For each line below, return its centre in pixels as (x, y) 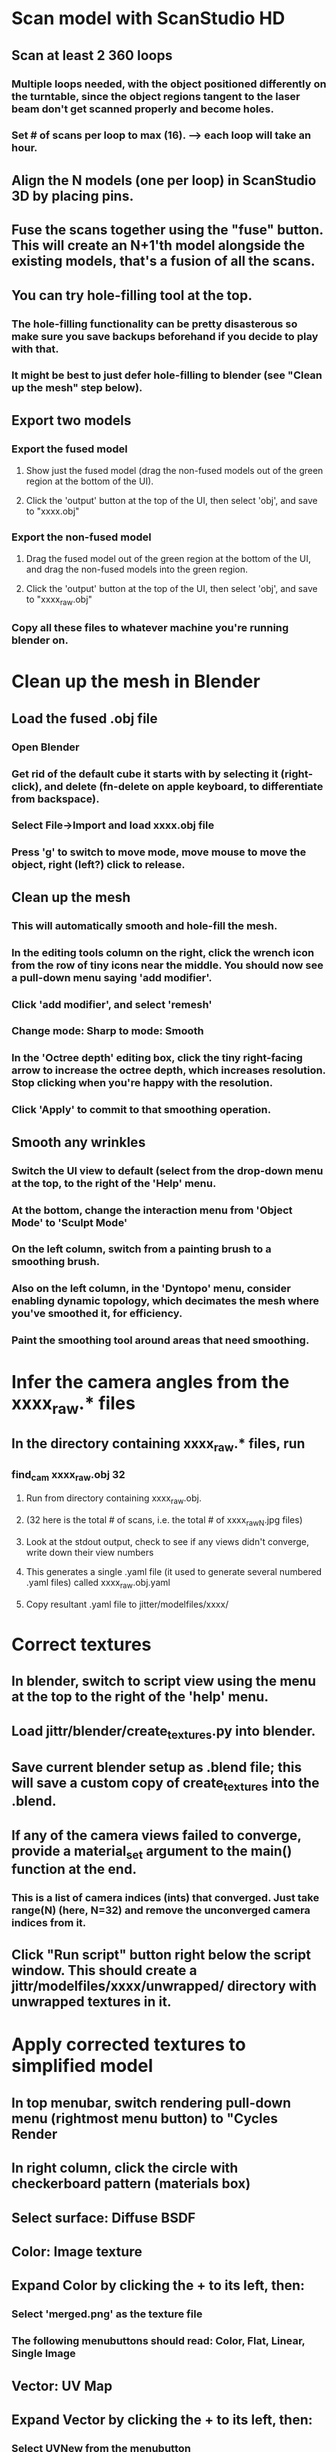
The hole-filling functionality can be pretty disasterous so (154, 324)
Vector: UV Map (62, 2385)
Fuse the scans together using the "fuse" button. (167, 230)
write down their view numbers (89, 1552)
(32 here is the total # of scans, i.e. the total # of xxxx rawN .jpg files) (164, 1521)
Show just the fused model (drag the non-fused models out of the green (174, 471)
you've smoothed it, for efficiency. (97, 1314)
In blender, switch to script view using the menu (163, 1681)
